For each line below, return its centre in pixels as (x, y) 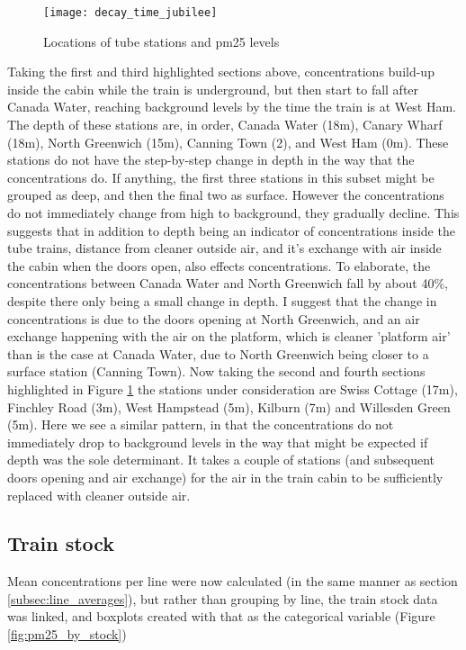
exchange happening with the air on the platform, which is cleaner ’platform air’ (229, 336)
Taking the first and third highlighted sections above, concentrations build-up (221, 72)
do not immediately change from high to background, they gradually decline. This (233, 212)
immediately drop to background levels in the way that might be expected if (218, 442)
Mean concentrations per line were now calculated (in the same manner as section (233, 581)
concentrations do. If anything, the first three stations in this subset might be (221, 177)
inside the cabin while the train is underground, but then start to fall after (213, 89)
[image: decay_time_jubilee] (130, 13)
